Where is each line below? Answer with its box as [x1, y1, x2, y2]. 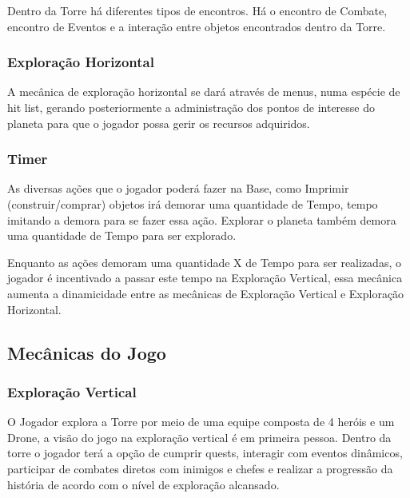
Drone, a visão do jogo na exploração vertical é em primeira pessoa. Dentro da [7, 428, 392, 445]
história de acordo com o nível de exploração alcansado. [7, 476, 280, 492]
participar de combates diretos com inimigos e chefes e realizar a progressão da [7, 460, 393, 476]
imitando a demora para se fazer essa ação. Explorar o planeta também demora [7, 211, 396, 228]
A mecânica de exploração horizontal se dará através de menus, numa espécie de [7, 83, 400, 100]
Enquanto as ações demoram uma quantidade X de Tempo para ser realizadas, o [7, 253, 401, 270]
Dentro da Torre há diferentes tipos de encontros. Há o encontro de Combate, [7, 2, 388, 18]
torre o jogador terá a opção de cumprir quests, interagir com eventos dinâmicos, [7, 444, 403, 461]
